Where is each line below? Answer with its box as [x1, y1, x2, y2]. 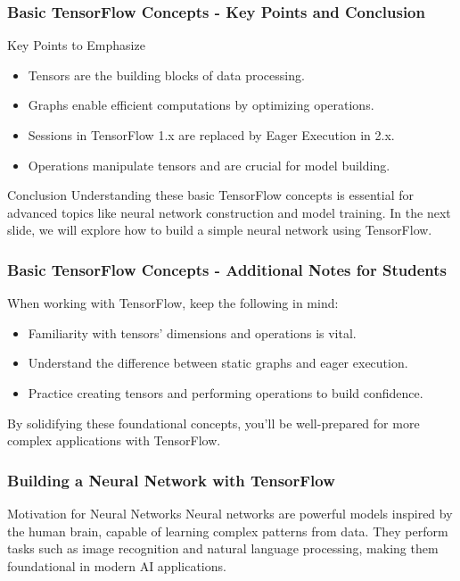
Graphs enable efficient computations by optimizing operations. [28, 95, 374, 114]
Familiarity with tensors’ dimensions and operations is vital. [28, 323, 357, 342]
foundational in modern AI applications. [7, 556, 226, 575]
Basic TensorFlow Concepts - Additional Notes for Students [7, 258, 447, 280]
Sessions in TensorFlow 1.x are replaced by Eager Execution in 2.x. [28, 126, 395, 144]
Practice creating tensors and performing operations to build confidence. [28, 383, 423, 402]
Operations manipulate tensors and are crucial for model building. [28, 155, 390, 174]
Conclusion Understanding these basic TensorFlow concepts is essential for [7, 186, 414, 204]
